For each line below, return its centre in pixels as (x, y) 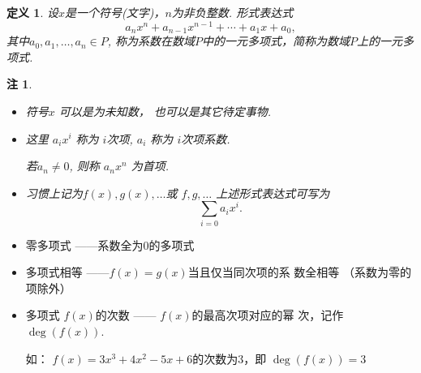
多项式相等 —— (67, 272)
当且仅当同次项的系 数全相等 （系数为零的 (299, 272)
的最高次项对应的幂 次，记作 (268, 315)
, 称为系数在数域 (151, 41)
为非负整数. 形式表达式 (232, 12)
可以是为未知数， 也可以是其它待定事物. (165, 111)
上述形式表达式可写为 (273, 193)
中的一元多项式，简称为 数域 (276, 41)
